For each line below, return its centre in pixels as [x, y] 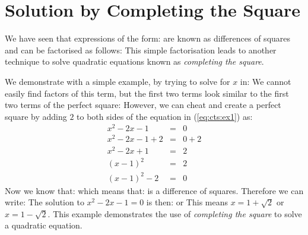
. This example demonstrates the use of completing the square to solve [175, 213]
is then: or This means [187, 202]
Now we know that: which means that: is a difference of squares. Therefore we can [154, 190]
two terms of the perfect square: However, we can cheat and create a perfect [143, 105]
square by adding [36, 116]
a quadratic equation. [44, 225]
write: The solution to [45, 202]
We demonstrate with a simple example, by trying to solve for [118, 81]
